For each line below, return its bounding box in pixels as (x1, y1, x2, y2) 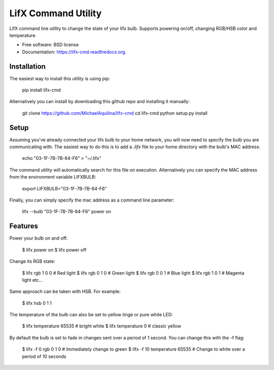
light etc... (22, 277, 43, 283)
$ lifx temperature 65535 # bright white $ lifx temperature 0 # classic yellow (22, 323, 181, 329)
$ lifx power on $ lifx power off (22, 247, 87, 253)
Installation (9, 62, 46, 71)
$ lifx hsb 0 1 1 (22, 300, 52, 306)
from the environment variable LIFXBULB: (9, 174, 96, 180)
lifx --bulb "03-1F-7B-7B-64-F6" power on (22, 209, 111, 215)
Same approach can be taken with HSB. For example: (9, 288, 121, 294)
